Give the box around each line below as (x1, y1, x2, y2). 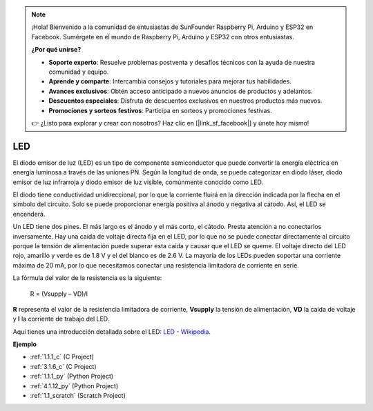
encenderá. (12, 210, 46, 218)
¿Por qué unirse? (31, 46, 82, 54)
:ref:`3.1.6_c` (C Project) (30, 362, 97, 370)
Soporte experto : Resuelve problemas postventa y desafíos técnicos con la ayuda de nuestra (48, 58, 316, 66)
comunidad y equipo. (48, 68, 109, 76)
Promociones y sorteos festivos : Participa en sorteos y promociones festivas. (48, 106, 272, 114)
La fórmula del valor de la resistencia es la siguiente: (12, 274, 162, 282)
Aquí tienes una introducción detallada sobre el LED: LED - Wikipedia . (12, 328, 211, 336)
